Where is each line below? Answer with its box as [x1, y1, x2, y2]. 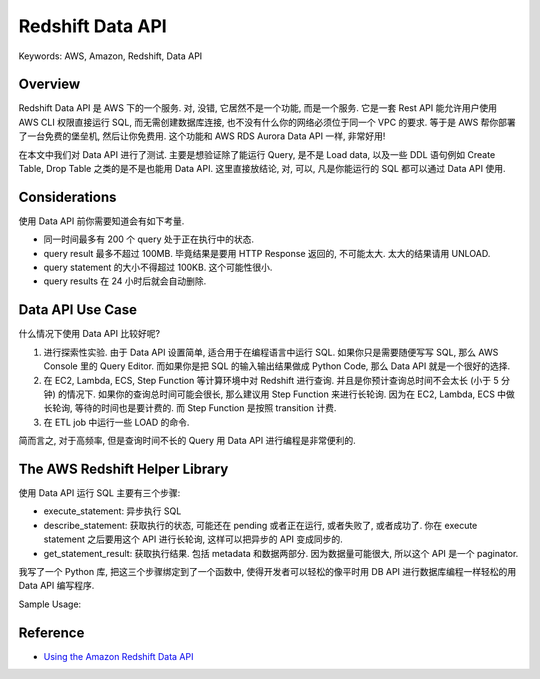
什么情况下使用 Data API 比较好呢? [18, 328, 160, 340]
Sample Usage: [18, 598, 82, 610]
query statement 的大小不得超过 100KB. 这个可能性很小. [43, 261, 273, 274]
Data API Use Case [18, 301, 138, 319]
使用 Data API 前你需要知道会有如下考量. [18, 215, 185, 227]
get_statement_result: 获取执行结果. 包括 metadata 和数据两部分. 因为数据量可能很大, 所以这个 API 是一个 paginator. [43, 547, 519, 559]
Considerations [18, 188, 117, 205]
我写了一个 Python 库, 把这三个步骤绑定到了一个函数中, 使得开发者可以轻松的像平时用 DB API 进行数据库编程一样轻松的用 [18, 565, 517, 577]
